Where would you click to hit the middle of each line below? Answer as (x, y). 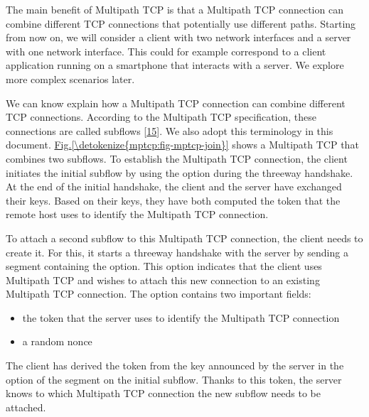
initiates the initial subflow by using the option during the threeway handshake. (180, 172)
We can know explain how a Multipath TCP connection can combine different (176, 103)
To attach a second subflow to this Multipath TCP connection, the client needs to (184, 238)
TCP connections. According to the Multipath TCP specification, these (161, 117)
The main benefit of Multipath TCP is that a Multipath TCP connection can (175, 9)
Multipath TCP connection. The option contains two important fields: (159, 294)
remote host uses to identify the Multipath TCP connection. (137, 214)
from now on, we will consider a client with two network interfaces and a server (178, 37)
